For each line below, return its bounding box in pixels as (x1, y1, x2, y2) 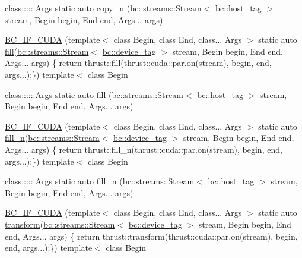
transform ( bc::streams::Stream (5, 218, 115, 230)
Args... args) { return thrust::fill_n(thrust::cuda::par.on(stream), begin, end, (5, 143, 282, 155)
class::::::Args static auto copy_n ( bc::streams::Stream (5, 2, 202, 14)
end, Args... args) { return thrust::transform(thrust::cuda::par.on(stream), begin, (5, 229, 298, 242)
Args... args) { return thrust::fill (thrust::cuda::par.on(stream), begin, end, (5, 56, 272, 69)
